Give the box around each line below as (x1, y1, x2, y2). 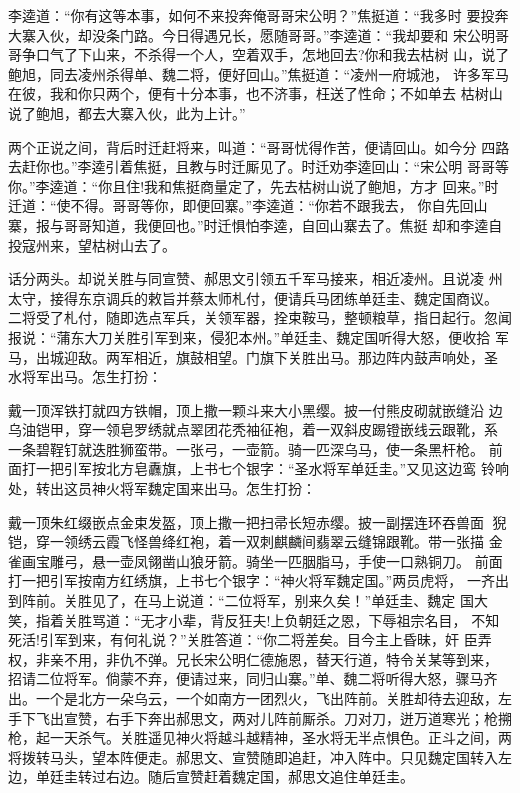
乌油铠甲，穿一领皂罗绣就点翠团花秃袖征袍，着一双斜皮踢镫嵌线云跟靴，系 (8, 419, 498, 440)
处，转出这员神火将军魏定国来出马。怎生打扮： (8, 478, 316, 499)
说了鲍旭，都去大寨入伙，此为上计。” (8, 102, 246, 123)
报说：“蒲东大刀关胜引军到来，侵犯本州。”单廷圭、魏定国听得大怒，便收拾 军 (8, 326, 509, 347)
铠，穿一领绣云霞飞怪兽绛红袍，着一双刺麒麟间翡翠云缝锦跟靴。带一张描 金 (8, 531, 503, 552)
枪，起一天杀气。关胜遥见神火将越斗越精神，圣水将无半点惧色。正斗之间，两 (8, 727, 512, 748)
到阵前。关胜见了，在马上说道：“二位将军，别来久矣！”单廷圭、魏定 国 (8, 590, 474, 611)
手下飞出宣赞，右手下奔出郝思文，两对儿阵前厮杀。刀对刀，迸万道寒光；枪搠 (8, 707, 512, 728)
